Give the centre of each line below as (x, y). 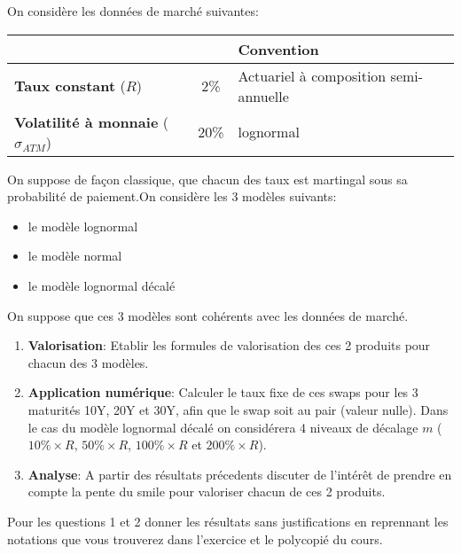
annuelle (263, 96)
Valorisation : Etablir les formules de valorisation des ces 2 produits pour (229, 345)
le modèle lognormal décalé (102, 285)
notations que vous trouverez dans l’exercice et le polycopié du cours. (195, 538)
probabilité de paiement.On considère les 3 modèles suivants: (172, 196)
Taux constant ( (70, 86)
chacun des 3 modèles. (88, 362)
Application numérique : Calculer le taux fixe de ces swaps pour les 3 (223, 392)
